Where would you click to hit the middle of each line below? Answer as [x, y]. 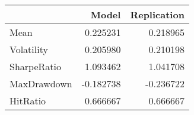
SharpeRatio [35, 66]
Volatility [29, 49]
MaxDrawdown [41, 83]
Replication [157, 14]
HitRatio [28, 101]
